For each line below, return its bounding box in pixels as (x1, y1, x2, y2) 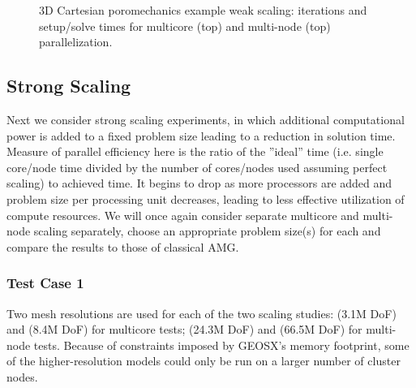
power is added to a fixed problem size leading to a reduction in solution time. (6, 127, 396, 144)
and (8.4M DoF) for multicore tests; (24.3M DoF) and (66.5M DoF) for (6, 321, 362, 338)
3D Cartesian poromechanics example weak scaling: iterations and (39, 2, 367, 18)
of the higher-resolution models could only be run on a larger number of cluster (6, 352, 401, 369)
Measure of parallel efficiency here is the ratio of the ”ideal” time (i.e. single (6, 143, 384, 160)
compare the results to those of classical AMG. (6, 238, 239, 255)
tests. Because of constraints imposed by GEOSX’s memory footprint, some (33, 336, 410, 353)
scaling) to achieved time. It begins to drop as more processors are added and (6, 175, 392, 192)
